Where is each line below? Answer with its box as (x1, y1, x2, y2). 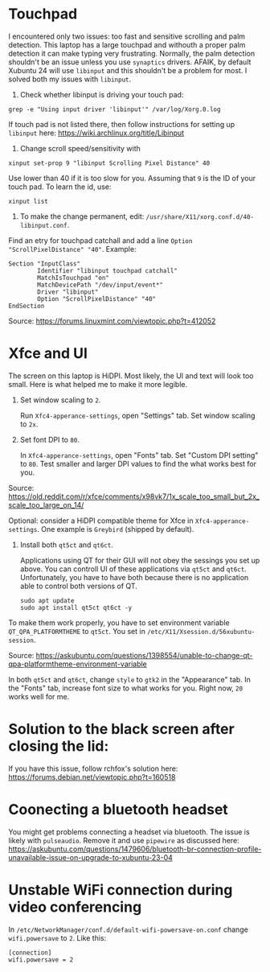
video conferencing (8, 898, 142, 916)
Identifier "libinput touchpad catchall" (37, 266, 178, 274)
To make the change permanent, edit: (19, 211, 145, 221)
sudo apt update (19, 596, 75, 604)
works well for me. (8, 691, 70, 701)
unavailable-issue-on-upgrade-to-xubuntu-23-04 (8, 852, 173, 862)
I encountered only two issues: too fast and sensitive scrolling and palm (8, 31, 246, 41)
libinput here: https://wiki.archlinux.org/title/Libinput (8, 128, 185, 138)
